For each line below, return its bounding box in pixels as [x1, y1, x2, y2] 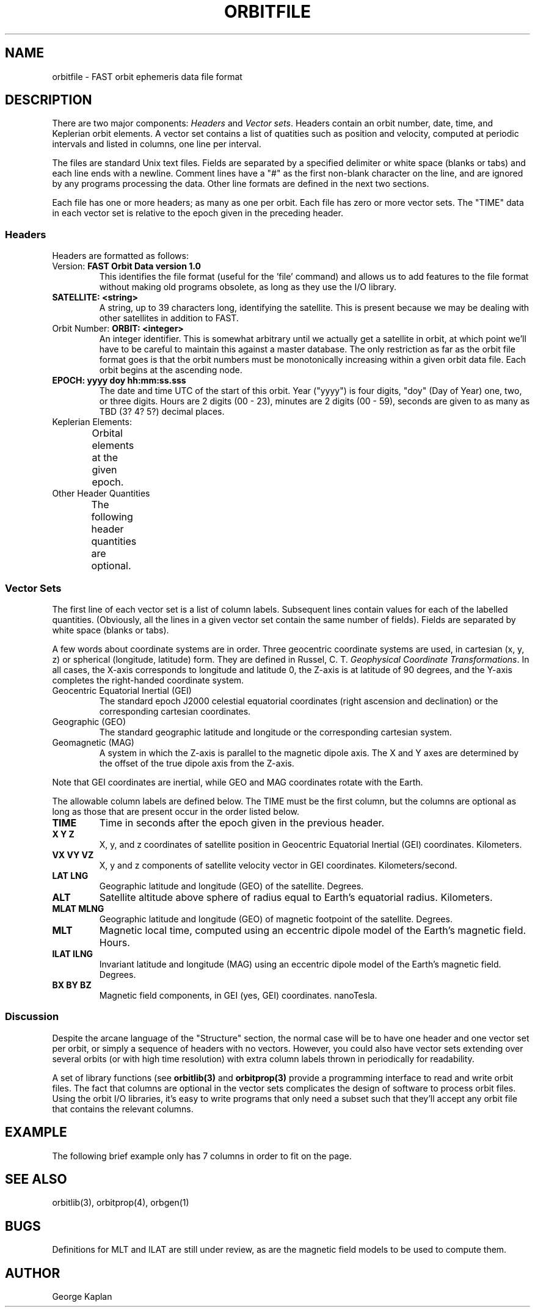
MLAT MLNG [52, 903, 104, 914]
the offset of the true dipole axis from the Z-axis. [99, 757, 294, 768]
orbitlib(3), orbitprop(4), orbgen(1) [52, 1197, 189, 1208]
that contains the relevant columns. [52, 1103, 194, 1114]
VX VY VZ [52, 849, 94, 860]
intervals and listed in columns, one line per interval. [52, 139, 261, 150]
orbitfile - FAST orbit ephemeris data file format [52, 71, 242, 82]
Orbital [92, 427, 123, 440]
